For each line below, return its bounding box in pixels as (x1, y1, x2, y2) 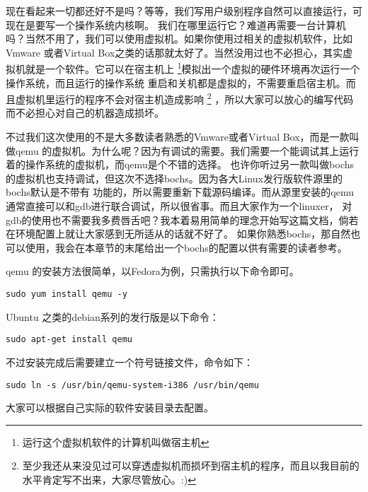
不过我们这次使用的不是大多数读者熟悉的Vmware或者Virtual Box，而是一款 (6, 129, 350, 144)
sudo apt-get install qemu (6, 334, 132, 345)
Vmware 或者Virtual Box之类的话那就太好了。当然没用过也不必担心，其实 (6, 45, 343, 59)
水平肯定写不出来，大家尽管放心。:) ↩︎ (22, 471, 196, 486)
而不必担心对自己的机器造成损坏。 (6, 105, 164, 120)
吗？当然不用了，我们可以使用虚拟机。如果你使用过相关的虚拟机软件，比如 (6, 31, 352, 46)
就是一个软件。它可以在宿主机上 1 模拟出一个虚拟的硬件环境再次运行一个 (25, 59, 360, 76)
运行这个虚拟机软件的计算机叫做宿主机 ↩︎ (22, 434, 209, 449)
